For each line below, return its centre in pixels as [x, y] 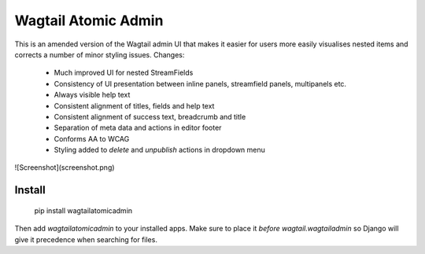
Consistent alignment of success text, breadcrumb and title [150, 116]
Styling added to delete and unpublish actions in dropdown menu [159, 150]
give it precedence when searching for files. [86, 239]
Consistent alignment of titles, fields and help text [134, 105]
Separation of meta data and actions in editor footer [138, 128]
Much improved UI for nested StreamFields [124, 73]
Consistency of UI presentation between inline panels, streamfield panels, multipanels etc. [200, 83]
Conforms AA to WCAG [92, 138]
